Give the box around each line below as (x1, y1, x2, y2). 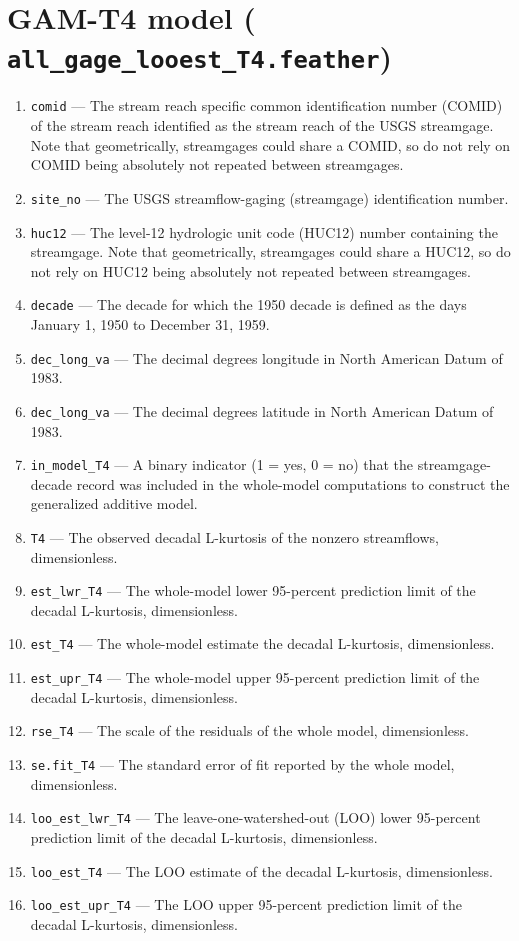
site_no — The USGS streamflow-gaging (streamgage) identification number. (30, 187, 509, 208)
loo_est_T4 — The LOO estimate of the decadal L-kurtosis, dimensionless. (30, 860, 493, 881)
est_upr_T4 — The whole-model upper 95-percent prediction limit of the (30, 667, 480, 688)
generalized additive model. (30, 493, 198, 514)
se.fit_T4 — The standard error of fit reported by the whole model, (30, 754, 455, 775)
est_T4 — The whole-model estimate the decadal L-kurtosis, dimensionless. (30, 633, 495, 654)
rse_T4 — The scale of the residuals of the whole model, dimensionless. (30, 720, 469, 741)
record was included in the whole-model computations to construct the (76, 473, 510, 494)
